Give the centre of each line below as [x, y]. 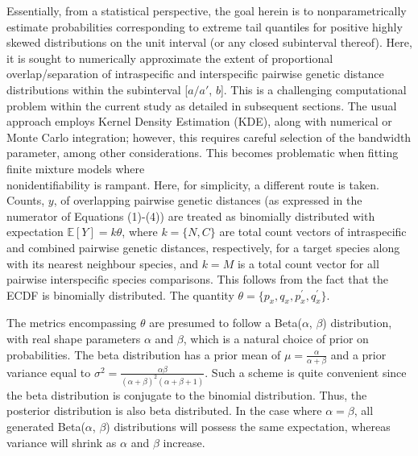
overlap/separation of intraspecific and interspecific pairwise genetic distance [195, 74]
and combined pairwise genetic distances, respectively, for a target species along [203, 247]
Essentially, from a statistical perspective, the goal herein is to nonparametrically [207, 10]
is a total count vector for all [308, 263]
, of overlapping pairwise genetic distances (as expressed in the [208, 200]
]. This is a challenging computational [313, 89]
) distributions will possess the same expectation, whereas [248, 427]
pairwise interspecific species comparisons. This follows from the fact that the [198, 279]
